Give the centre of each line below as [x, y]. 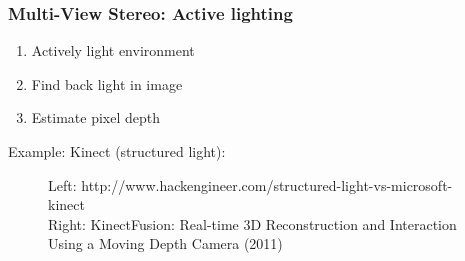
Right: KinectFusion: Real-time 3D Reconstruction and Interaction [252, 223]
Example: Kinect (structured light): [117, 151]
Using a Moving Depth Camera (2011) [165, 243]
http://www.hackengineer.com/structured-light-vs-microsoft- [267, 184]
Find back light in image [107, 83]
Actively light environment [113, 50]
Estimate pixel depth [96, 117]
